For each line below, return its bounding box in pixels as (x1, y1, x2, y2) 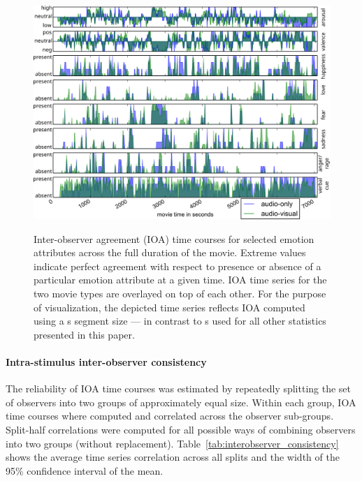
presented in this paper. (34, 327, 135, 341)
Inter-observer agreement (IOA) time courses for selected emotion (34, 231, 314, 246)
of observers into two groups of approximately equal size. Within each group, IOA (6, 394, 356, 409)
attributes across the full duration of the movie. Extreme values (34, 245, 306, 260)
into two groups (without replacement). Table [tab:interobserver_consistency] (6, 436, 339, 450)
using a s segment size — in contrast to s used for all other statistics (34, 313, 326, 328)
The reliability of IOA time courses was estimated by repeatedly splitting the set (6, 381, 352, 396)
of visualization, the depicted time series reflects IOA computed (34, 299, 305, 314)
